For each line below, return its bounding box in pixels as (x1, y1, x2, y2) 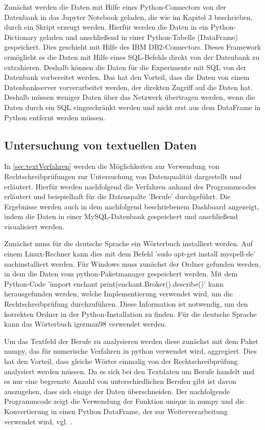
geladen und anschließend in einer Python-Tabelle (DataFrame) (39, 31, 238, 42)
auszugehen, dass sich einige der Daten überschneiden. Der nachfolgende (4, 385, 230, 396)
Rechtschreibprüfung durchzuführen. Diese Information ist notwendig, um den (4, 298, 248, 309)
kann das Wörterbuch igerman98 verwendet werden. (4, 318, 167, 329)
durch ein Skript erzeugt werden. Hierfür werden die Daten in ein (4, 21, 208, 32)
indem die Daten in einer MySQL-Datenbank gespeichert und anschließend (4, 211, 238, 222)
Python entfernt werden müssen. (4, 112, 105, 122)
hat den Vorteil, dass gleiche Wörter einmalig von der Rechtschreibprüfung (4, 356, 238, 367)
